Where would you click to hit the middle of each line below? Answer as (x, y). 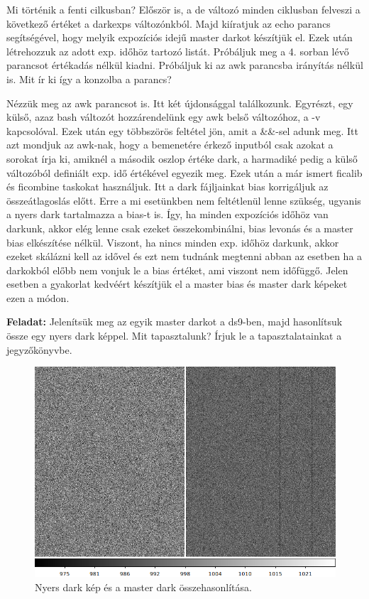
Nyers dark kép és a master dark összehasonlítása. (143, 587)
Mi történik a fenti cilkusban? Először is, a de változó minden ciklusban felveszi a (183, 9)
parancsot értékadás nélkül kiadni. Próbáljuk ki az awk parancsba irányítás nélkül (185, 65)
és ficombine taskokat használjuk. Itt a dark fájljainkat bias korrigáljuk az (167, 187)
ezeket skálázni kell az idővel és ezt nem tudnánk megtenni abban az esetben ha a (184, 256)
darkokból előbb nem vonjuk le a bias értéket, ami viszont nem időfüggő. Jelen (177, 270)
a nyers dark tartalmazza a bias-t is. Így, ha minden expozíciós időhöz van (167, 214)
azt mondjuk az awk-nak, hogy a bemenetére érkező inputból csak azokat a (170, 145)
